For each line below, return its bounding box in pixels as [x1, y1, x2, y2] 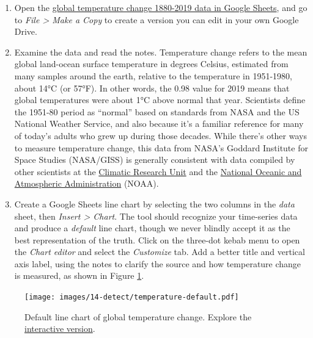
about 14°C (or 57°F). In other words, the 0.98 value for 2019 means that [14, 81, 290, 94]
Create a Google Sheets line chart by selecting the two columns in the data [14, 197, 295, 210]
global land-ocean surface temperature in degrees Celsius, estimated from [14, 57, 289, 70]
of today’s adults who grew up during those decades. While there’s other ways [14, 129, 307, 142]
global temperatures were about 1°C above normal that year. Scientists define [14, 93, 306, 106]
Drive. [14, 25, 37, 38]
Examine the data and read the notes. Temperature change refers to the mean [14, 45, 307, 58]
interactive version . [24, 322, 95, 335]
